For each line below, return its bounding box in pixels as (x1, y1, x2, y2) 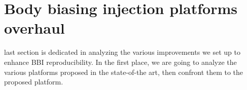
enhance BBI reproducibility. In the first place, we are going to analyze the (4, 56, 237, 67)
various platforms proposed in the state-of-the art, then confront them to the (4, 66, 243, 77)
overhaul (4, 18, 65, 38)
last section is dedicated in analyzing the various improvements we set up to (4, 47, 240, 57)
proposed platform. (4, 76, 63, 87)
